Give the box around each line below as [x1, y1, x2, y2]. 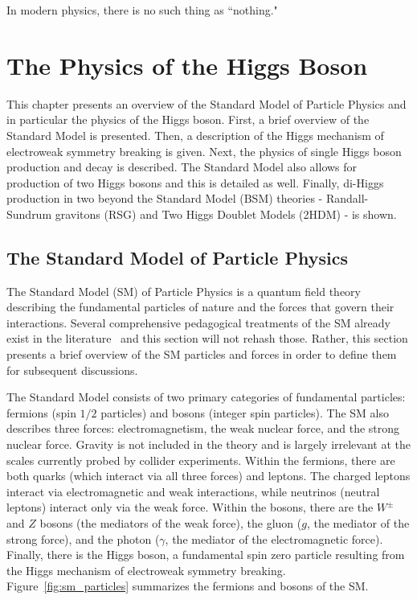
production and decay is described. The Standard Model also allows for [6, 158, 358, 175]
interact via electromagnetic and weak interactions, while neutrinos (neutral [6, 483, 380, 499]
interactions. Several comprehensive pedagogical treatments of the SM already [6, 314, 390, 331]
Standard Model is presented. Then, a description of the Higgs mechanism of [6, 126, 384, 143]
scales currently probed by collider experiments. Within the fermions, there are [6, 451, 395, 468]
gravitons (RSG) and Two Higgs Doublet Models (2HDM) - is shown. [55, 205, 397, 222]
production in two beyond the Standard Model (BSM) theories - [6, 190, 323, 207]
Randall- [325, 190, 369, 207]
